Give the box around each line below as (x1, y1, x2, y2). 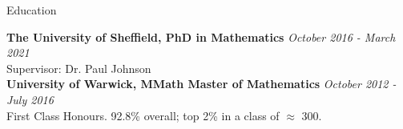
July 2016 (6, 91, 54, 107)
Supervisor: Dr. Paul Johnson (6, 59, 151, 76)
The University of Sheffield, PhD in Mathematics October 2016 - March (6, 28, 396, 45)
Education (6, 2, 57, 18)
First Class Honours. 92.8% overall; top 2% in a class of (6, 107, 280, 123)
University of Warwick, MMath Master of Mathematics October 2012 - (6, 75, 397, 92)
